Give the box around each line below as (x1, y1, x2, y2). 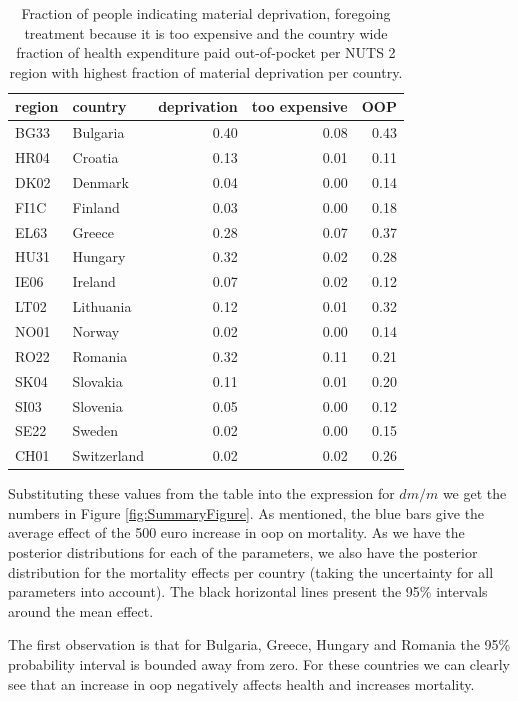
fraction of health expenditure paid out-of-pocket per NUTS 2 (16, 42, 396, 63)
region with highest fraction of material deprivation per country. (9, 61, 403, 82)
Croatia (72, 147, 119, 168)
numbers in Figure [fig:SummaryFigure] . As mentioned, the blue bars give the (8, 502, 485, 523)
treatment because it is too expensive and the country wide (24, 22, 388, 43)
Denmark (72, 171, 129, 192)
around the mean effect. (8, 600, 154, 621)
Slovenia (72, 395, 123, 416)
